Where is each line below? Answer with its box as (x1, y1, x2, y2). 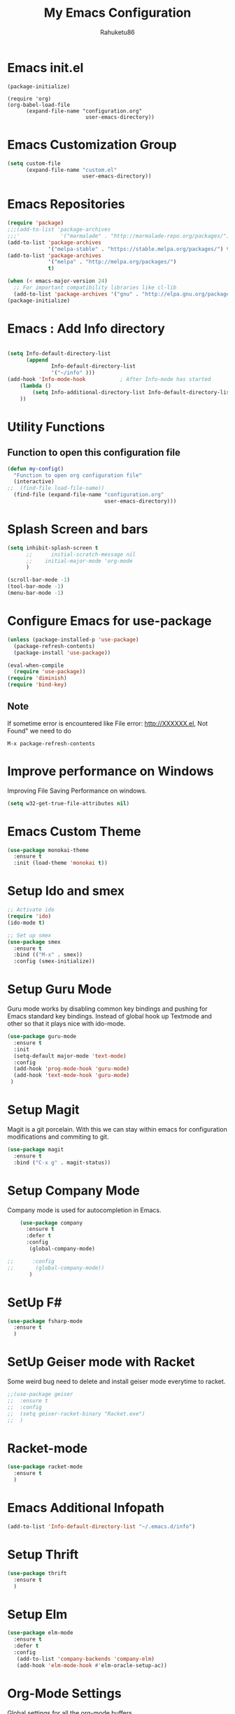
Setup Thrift (7, 1547, 79, 1562)
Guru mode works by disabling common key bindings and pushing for (7, 1004, 208, 1013)
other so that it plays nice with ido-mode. (7, 1019, 126, 1028)
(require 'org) (7, 95, 52, 102)
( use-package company (20, 1219, 83, 1226)
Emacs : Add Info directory (7, 320, 166, 336)
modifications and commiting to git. (7, 1132, 110, 1141)
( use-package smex (7, 938, 61, 945)
